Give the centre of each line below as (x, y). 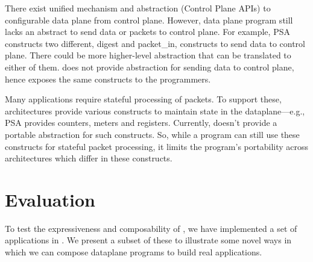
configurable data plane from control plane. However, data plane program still (149, 20)
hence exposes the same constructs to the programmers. (108, 79)
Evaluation (50, 199)
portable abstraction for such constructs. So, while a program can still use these (152, 134)
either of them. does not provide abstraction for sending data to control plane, (150, 67)
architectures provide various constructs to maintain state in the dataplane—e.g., (155, 111)
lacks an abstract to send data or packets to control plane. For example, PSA (147, 32)
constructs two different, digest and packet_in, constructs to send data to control (155, 43)
